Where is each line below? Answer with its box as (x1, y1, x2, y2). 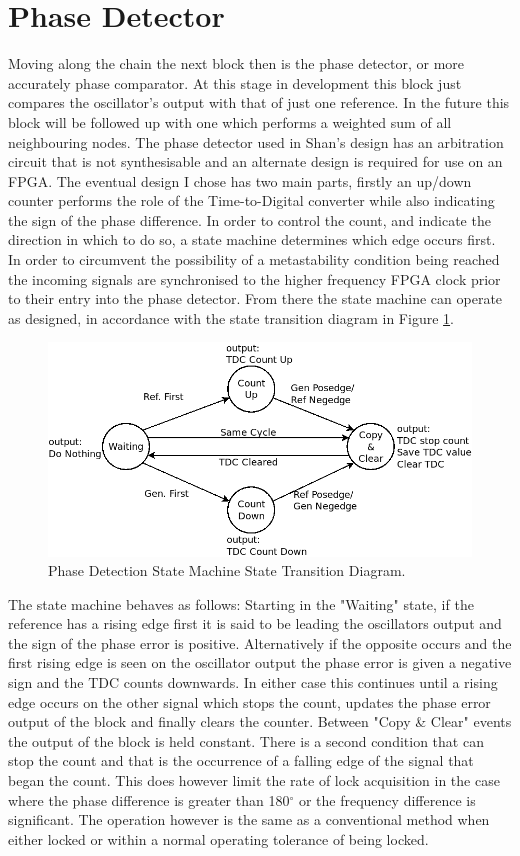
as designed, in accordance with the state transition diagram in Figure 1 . (8, 307, 454, 328)
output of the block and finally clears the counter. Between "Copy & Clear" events (8, 711, 512, 732)
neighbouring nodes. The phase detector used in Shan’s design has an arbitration (8, 131, 504, 152)
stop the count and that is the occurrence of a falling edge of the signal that (8, 750, 474, 771)
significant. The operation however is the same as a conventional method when (8, 809, 490, 830)
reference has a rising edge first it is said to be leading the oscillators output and (8, 613, 502, 634)
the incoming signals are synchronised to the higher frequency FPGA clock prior (8, 268, 501, 289)
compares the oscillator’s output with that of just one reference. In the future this (8, 92, 510, 113)
